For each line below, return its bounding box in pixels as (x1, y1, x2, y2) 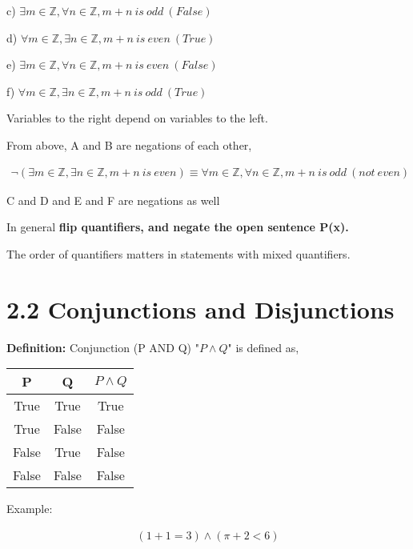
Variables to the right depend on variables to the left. (6, 110, 268, 126)
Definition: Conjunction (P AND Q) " (6, 339, 199, 355)
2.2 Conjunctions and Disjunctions (6, 292, 395, 325)
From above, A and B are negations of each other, (6, 136, 252, 153)
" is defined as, (227, 339, 299, 355)
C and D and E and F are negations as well (6, 191, 220, 208)
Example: (6, 500, 53, 517)
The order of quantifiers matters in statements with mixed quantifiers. (6, 245, 351, 262)
